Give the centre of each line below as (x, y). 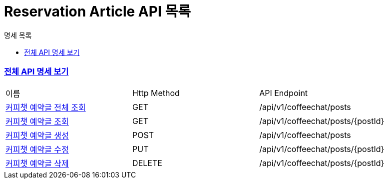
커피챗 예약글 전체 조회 (46, 107)
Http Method (156, 93)
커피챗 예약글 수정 (37, 149)
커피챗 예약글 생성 (37, 135)
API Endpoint (284, 93)
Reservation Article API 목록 (97, 11)
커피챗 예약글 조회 (37, 121)
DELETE (147, 163)
